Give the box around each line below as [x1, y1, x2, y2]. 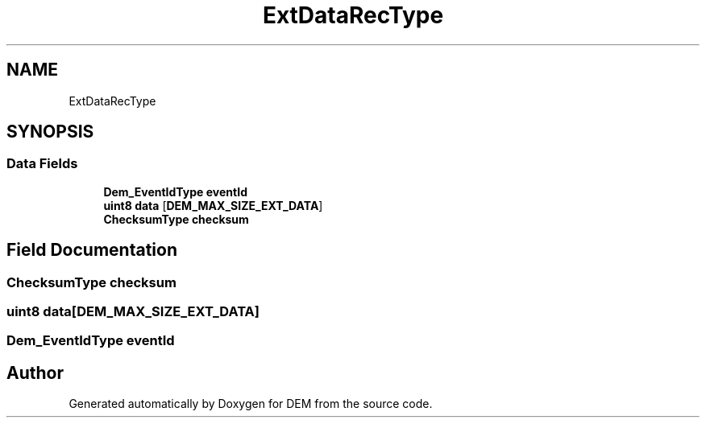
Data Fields [6, 155, 78, 172]
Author [6, 362, 64, 383]
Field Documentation [6, 240, 177, 261]
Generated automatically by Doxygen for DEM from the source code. [69, 397, 433, 411]
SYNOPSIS [6, 121, 94, 142]
